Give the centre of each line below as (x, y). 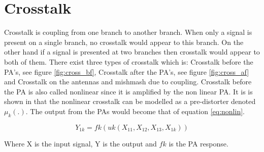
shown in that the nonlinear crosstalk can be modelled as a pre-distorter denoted (130, 101)
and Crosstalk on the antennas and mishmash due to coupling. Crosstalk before (128, 82)
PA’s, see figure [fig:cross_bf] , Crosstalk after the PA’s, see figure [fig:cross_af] (127, 71)
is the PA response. (199, 143)
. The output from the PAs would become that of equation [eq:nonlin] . (135, 111)
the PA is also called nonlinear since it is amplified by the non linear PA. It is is (128, 91)
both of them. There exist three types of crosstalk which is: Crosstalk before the (129, 61)
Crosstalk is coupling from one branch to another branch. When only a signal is (128, 32)
